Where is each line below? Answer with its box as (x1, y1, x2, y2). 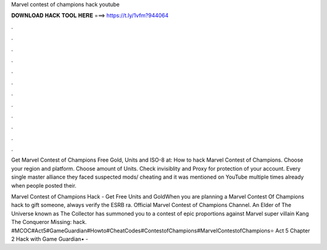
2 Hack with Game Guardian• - (11, 235, 88, 242)
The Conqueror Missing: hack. (11, 219, 87, 226)
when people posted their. (11, 182, 77, 189)
